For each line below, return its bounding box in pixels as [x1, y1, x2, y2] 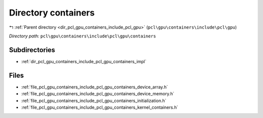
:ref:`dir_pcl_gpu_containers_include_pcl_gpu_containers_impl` [21, 58, 147, 64]
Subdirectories [9, 46, 56, 54]
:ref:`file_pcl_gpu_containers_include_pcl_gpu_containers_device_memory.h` [21, 91, 175, 97]
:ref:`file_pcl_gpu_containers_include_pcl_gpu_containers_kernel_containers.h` [21, 104, 179, 110]
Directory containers [9, 7, 95, 18]
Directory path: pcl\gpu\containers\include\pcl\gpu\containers [9, 33, 156, 39]
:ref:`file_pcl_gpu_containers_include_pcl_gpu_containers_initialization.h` [21, 98, 167, 103]
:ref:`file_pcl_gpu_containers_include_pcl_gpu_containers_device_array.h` [21, 84, 168, 90]
